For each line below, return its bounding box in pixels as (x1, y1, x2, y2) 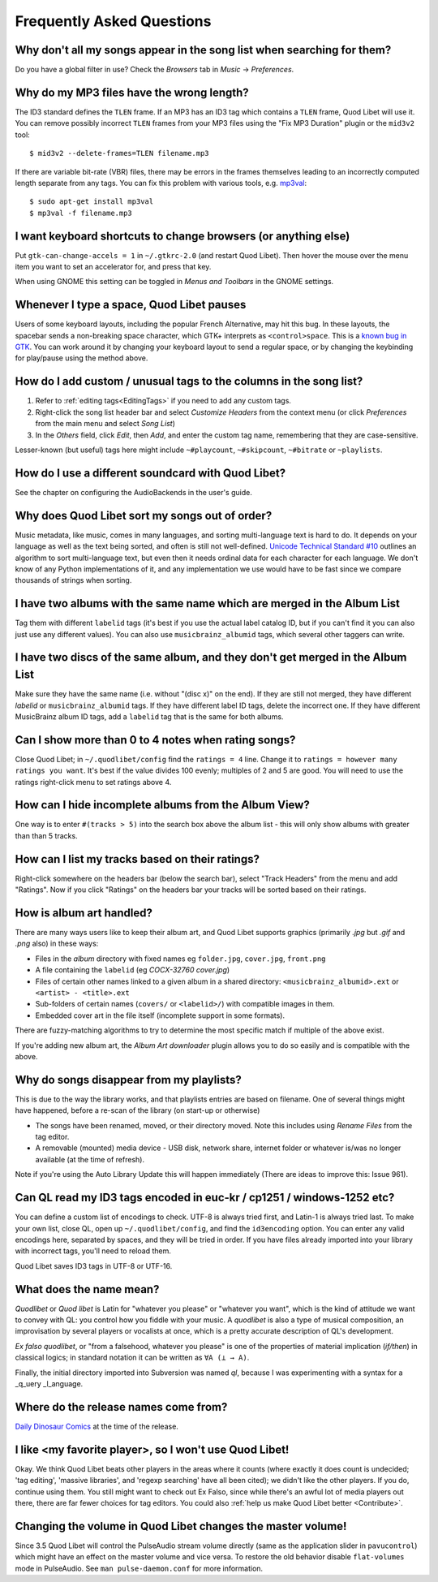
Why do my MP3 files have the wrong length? (15, 85, 249, 99)
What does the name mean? (15, 1282, 160, 1296)
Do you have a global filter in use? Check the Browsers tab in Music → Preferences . (15, 65, 294, 75)
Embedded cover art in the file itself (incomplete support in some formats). (35, 1011, 286, 1020)
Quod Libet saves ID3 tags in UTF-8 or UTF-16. (15, 1261, 173, 1270)
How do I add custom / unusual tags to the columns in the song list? (15, 374, 363, 389)
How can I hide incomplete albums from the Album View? (15, 798, 310, 812)
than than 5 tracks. (15, 830, 78, 840)
